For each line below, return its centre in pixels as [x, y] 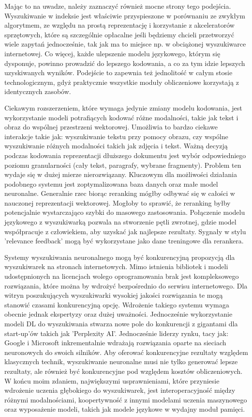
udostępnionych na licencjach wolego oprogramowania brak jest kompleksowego [122, 276]
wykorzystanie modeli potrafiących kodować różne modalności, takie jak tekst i [121, 117]
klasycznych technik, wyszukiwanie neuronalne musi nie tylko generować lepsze [121, 361]
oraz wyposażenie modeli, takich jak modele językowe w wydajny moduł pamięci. [125, 409]
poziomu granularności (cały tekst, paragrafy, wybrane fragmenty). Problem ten [123, 165]
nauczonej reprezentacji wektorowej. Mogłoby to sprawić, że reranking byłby [118, 202]
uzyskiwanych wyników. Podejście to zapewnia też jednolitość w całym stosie [119, 72]
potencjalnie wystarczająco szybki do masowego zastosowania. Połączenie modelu [125, 212]
